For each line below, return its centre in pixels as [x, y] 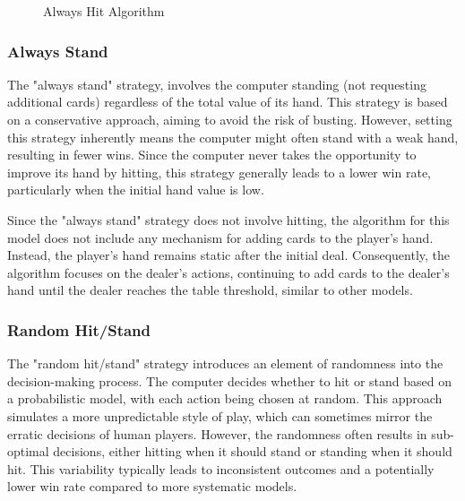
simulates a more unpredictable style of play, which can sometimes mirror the [220, 415]
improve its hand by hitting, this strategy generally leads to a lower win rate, [220, 172]
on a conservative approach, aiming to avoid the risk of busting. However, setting [230, 119]
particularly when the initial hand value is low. [136, 190]
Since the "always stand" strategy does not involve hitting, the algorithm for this [228, 219]
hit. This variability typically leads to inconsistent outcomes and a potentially [221, 468]
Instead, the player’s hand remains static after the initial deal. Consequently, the [229, 255]
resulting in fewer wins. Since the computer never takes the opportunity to [212, 155]
